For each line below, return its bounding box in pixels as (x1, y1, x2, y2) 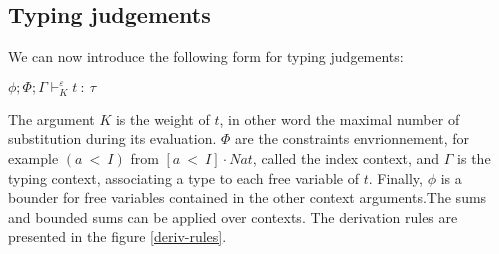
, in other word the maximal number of (219, 108, 460, 129)
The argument (8, 108, 95, 129)
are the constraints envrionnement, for (235, 128, 470, 149)
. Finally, (368, 167, 423, 188)
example (8, 147, 59, 168)
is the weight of (115, 108, 210, 129)
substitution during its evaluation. (8, 128, 217, 149)
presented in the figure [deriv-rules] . (8, 226, 227, 247)
